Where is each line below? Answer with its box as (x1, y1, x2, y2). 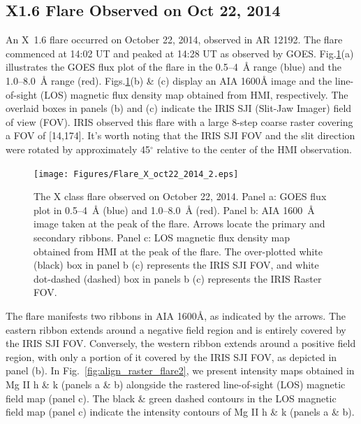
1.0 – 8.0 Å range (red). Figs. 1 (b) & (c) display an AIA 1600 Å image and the (6, 73, 332, 87)
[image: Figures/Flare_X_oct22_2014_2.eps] (34, 169, 239, 179)
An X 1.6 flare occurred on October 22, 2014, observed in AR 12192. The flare (6, 32, 343, 47)
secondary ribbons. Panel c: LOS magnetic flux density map (34, 229, 290, 244)
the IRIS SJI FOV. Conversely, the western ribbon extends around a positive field (6, 336, 356, 351)
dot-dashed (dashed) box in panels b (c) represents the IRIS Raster (34, 271, 322, 285)
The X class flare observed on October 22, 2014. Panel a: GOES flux (34, 189, 327, 204)
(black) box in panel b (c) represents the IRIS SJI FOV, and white (34, 257, 319, 272)
